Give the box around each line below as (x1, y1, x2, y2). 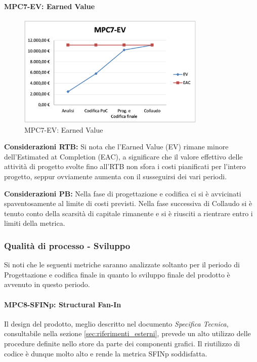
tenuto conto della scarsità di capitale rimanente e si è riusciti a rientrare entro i (4, 208, 253, 218)
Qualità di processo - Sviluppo (4, 239, 131, 252)
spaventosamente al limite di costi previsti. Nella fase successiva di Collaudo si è (4, 198, 252, 209)
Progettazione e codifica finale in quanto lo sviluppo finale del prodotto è (4, 269, 230, 279)
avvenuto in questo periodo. (4, 279, 90, 290)
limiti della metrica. (4, 218, 65, 228)
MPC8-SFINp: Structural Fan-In (4, 299, 121, 309)
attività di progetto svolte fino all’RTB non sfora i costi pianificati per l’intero (4, 161, 246, 172)
